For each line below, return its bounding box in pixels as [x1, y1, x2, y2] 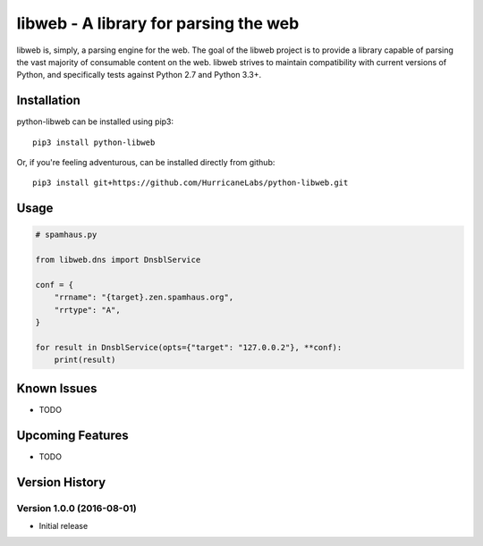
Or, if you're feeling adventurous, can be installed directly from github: [16, 157, 275, 168]
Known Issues [16, 381, 97, 396]
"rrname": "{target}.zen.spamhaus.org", [54, 292, 234, 303]
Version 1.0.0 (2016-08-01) [16, 501, 138, 514]
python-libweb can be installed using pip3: [16, 116, 174, 127]
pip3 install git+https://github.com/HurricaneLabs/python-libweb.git [32, 178, 349, 188]
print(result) [54, 355, 116, 365]
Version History [16, 475, 106, 490]
